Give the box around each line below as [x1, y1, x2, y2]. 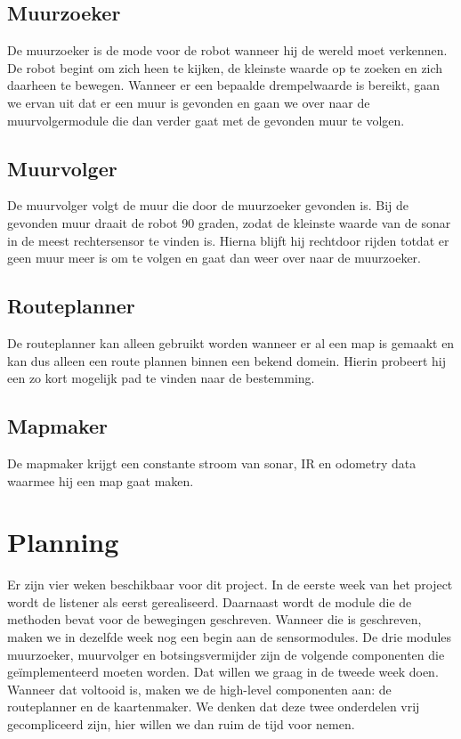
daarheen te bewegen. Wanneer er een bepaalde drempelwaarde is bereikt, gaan [7, 76, 441, 94]
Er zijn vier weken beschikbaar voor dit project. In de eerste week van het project [7, 575, 453, 594]
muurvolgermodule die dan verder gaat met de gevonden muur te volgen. [7, 110, 405, 129]
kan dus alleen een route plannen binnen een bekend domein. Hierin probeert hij [7, 351, 447, 369]
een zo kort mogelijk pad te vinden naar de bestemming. [7, 369, 315, 387]
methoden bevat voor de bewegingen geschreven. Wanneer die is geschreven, [7, 610, 422, 629]
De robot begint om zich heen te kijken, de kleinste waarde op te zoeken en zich [7, 58, 443, 77]
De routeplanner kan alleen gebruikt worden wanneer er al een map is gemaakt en [7, 333, 455, 352]
